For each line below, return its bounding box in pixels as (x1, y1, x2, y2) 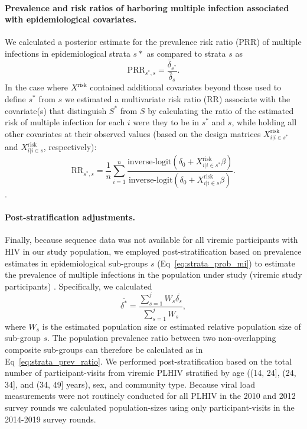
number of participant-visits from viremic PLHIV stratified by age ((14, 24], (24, (5, 366, 296, 379)
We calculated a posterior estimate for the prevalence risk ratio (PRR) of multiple (5, 35, 302, 48)
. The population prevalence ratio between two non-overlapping (47, 331, 276, 344)
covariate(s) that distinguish (5, 104, 107, 116)
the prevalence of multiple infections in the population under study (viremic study (5, 268, 302, 281)
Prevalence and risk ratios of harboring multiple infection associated (5, 1, 289, 14)
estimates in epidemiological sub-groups (5, 256, 148, 269)
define (5, 92, 26, 105)
